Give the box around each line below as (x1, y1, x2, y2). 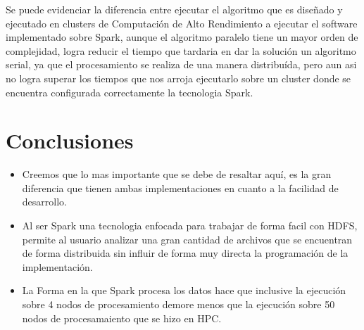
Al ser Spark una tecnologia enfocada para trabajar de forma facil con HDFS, (22, 218, 358, 233)
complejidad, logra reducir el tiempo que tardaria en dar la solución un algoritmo (6, 43, 356, 58)
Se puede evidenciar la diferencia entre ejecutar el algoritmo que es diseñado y (6, 2, 343, 16)
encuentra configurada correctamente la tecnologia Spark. (6, 84, 253, 99)
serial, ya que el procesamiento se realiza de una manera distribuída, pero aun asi (6, 57, 357, 72)
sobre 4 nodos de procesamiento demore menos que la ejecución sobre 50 (22, 297, 335, 312)
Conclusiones (6, 126, 134, 155)
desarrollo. (22, 194, 67, 209)
